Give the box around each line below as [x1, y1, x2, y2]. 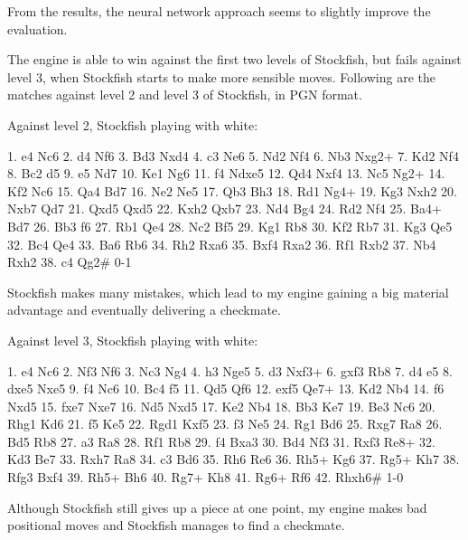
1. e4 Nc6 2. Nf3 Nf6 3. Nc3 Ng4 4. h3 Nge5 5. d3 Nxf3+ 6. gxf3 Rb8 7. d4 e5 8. [7, 361, 453, 380]
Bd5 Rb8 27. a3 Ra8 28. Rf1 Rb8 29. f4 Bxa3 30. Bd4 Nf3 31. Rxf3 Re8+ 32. [7, 431, 435, 450]
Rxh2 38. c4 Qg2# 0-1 [7, 252, 132, 271]
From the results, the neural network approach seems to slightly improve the [7, 2, 431, 20]
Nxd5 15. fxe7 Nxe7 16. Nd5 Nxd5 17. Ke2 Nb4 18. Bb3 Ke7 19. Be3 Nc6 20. [7, 396, 435, 415]
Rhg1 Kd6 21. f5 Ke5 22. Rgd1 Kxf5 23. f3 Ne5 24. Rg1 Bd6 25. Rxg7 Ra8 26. [7, 414, 443, 433]
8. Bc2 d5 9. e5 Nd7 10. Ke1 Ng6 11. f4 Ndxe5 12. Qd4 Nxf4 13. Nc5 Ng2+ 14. [7, 164, 445, 183]
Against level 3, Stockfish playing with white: [7, 330, 258, 349]
